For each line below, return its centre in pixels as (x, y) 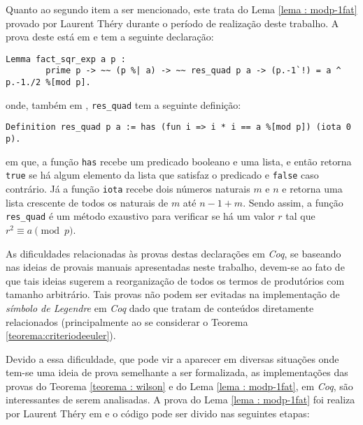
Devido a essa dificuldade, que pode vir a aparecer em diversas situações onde (172, 358)
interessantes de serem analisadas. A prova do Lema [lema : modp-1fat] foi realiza (180, 400)
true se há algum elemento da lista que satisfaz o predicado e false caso (162, 175)
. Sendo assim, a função (293, 202)
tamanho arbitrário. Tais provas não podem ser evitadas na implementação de (173, 294)
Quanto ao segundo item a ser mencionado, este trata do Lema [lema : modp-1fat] (181, 9)
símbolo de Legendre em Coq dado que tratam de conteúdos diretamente (160, 307)
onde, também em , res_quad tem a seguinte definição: (123, 104)
